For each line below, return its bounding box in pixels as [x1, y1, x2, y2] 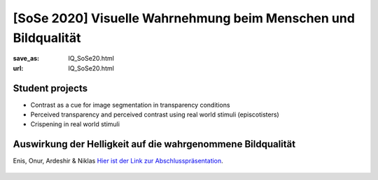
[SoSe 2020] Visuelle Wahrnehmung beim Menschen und [13, 10, 355, 26]
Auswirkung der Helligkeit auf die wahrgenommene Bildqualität [13, 138, 296, 150]
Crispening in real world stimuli [30, 120, 120, 128]
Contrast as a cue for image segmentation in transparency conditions [30, 100, 230, 109]
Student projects [13, 82, 88, 94]
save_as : [13, 54, 40, 63]
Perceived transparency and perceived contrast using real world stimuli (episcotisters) [30, 110, 279, 119]
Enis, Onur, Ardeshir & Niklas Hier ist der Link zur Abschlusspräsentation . [13, 157, 223, 165]
